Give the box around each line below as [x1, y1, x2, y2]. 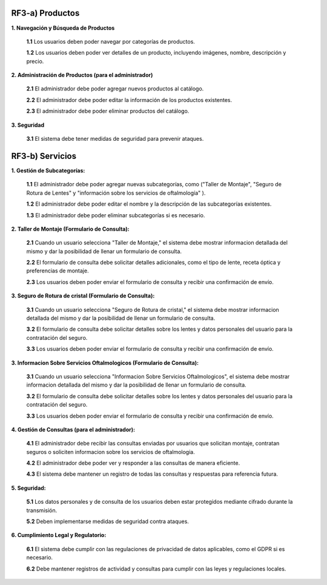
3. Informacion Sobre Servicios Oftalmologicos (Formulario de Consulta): [11, 359, 199, 367]
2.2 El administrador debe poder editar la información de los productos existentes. [26, 96, 233, 103]
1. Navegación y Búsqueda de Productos [11, 24, 115, 32]
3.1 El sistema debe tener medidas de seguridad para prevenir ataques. [26, 135, 204, 143]
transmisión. [26, 507, 58, 514]
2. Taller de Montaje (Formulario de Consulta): [11, 225, 130, 232]
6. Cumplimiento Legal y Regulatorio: [11, 532, 107, 539]
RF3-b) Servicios [11, 150, 77, 161]
